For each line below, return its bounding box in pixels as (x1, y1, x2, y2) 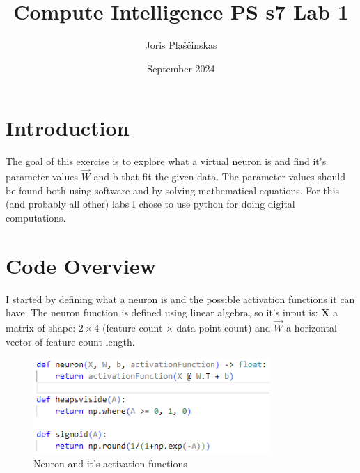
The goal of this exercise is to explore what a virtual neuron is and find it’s (6, 154, 327, 169)
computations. (6, 210, 66, 224)
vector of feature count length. (6, 334, 135, 348)
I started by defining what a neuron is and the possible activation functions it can (6, 291, 355, 306)
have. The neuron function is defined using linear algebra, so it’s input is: (6, 305, 318, 320)
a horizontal (286, 320, 337, 334)
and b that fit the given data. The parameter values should (93, 169, 346, 184)
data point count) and (176, 320, 271, 334)
